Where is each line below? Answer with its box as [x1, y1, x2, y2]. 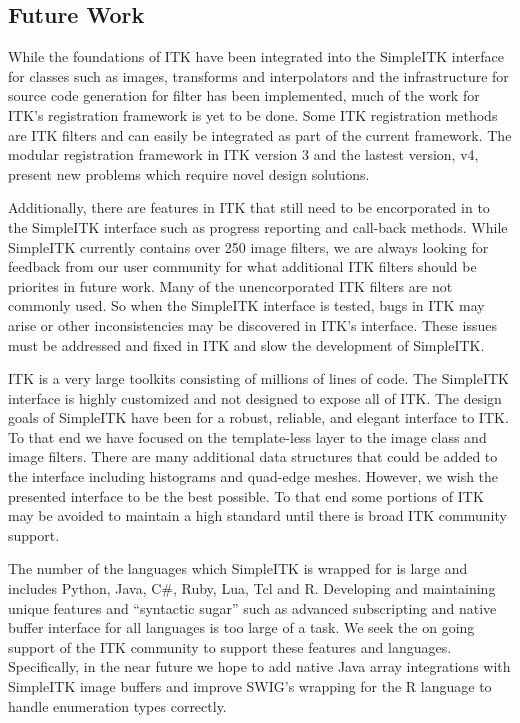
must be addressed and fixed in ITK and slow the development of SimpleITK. [8, 334, 485, 355]
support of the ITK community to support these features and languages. [8, 636, 452, 657]
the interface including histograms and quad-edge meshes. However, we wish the [8, 466, 499, 487]
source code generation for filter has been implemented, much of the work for [8, 85, 480, 106]
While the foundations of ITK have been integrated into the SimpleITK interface [8, 46, 505, 67]
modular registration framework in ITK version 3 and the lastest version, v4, [8, 144, 479, 165]
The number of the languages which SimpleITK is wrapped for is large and [8, 558, 468, 579]
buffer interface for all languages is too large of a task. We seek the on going [8, 617, 475, 638]
